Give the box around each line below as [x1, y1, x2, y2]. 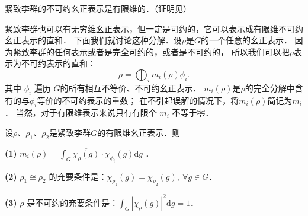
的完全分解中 [245, 81, 295, 94]
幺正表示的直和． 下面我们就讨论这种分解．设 [5, 34, 182, 46]
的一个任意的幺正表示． [200, 34, 292, 46]
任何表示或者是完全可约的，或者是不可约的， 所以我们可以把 [54, 45, 290, 58]
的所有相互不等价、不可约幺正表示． [60, 81, 201, 94]
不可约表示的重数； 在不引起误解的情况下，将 [62, 94, 239, 106]
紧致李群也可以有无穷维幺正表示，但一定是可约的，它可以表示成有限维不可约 [5, 22, 303, 34]
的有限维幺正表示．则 [97, 126, 181, 138]
